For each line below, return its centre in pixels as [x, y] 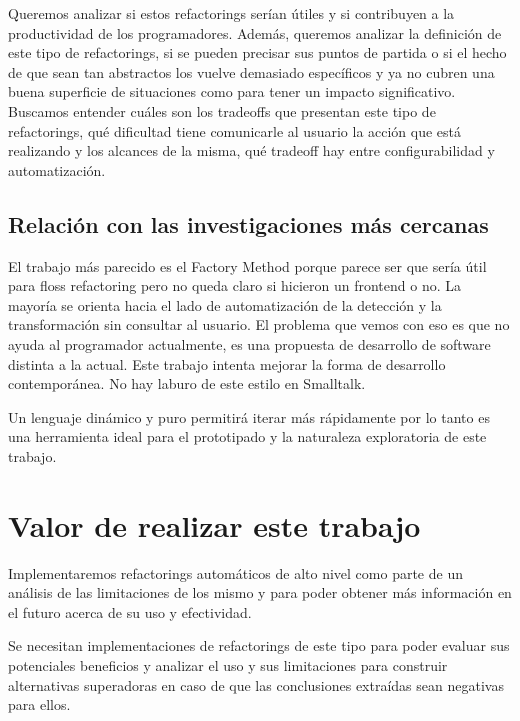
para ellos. [39, 704]
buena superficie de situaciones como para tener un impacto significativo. [232, 91]
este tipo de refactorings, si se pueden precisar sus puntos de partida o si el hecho [257, 52]
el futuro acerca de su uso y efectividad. [130, 611]
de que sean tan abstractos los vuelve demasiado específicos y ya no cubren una [251, 71]
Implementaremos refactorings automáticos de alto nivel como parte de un [235, 572]
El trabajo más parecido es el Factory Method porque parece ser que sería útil [247, 265]
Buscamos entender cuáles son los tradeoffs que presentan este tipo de [222, 110]
